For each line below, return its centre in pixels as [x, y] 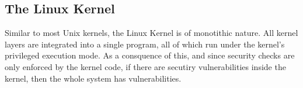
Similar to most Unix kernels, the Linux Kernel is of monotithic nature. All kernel [151, 33]
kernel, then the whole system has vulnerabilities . [93, 78]
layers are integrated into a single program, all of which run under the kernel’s [145, 44]
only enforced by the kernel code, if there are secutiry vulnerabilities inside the [145, 66]
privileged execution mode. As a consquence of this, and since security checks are [150, 55]
